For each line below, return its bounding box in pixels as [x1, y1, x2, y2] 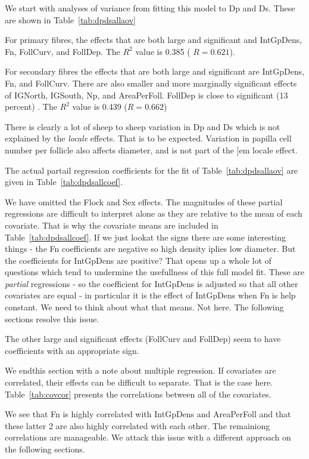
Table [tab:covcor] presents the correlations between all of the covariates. [5, 387, 271, 400]
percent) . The [5, 100, 57, 113]
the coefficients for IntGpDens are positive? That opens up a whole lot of [5, 254, 271, 266]
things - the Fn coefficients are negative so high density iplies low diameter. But [5, 242, 296, 255]
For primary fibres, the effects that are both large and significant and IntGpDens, [5, 33, 302, 46]
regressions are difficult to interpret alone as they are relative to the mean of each [5, 207, 302, 220]
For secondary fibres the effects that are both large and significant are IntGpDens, [5, 65, 305, 78]
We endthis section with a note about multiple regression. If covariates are [5, 364, 276, 377]
